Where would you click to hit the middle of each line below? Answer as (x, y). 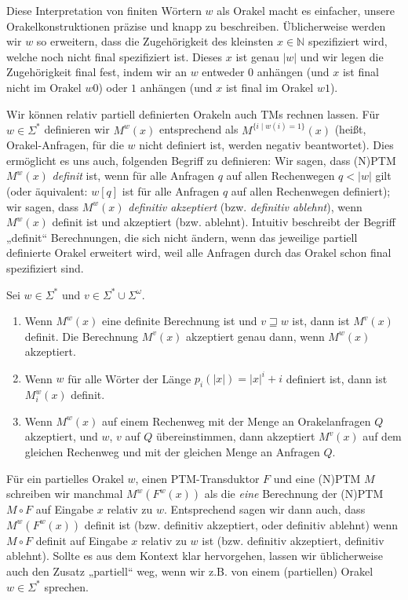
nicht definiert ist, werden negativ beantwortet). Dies (266, 145)
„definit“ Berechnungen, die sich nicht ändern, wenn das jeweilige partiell (182, 237)
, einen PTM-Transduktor (197, 478)
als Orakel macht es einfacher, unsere (306, 10)
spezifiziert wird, (348, 41)
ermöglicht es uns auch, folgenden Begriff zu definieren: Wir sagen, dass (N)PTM (201, 160)
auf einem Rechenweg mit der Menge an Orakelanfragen (237, 421)
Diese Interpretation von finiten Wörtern (104, 10)
